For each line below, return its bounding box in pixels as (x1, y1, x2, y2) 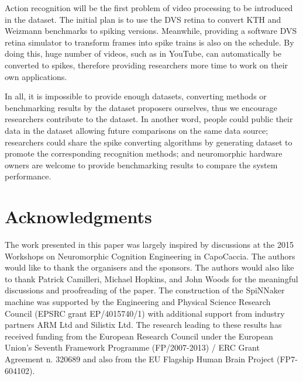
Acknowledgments (5, 205, 152, 228)
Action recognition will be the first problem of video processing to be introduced (5, 2, 293, 13)
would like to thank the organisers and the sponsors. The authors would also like (5, 261, 294, 273)
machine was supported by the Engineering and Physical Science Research (5, 296, 271, 307)
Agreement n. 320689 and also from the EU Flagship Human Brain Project (5, 352, 274, 365)
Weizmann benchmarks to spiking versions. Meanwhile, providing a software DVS (5, 25, 297, 37)
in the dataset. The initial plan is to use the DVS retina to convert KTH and (5, 13, 281, 25)
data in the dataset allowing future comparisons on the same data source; (5, 124, 268, 136)
